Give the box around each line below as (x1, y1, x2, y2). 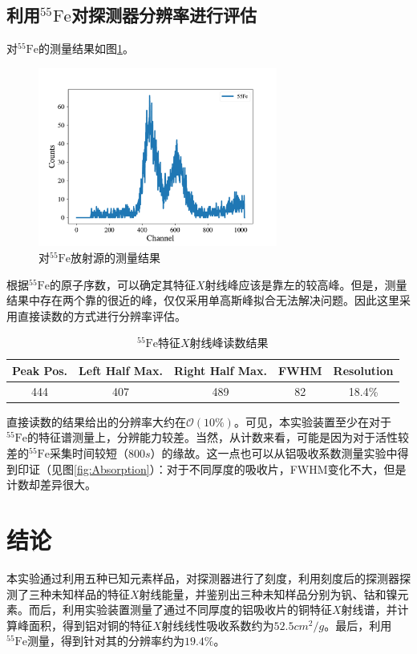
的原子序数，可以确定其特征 (49, 276, 196, 293)
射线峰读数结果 (189, 334, 269, 351)
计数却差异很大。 (6, 476, 96, 493)
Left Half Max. (79, 361, 163, 378)
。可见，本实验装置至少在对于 (233, 413, 391, 430)
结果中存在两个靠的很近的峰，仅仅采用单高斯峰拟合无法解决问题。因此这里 (6, 292, 399, 309)
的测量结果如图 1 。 (38, 40, 134, 57)
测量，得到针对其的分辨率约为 (26, 632, 184, 649)
